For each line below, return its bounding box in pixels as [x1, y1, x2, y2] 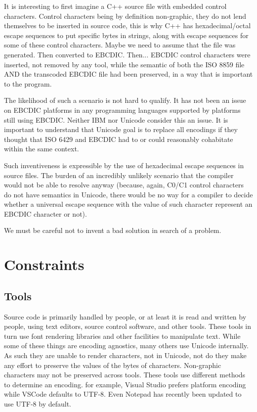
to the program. [4, 78, 52, 89]
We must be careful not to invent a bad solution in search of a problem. [4, 225, 221, 235]
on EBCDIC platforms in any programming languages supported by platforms [4, 104, 241, 115]
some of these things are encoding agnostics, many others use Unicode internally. [4, 340, 249, 351]
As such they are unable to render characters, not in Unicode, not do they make [4, 350, 247, 361]
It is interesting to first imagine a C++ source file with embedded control [4, 1, 227, 11]
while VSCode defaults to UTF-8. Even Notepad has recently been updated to [4, 389, 242, 399]
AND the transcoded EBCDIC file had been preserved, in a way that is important [4, 69, 253, 79]
